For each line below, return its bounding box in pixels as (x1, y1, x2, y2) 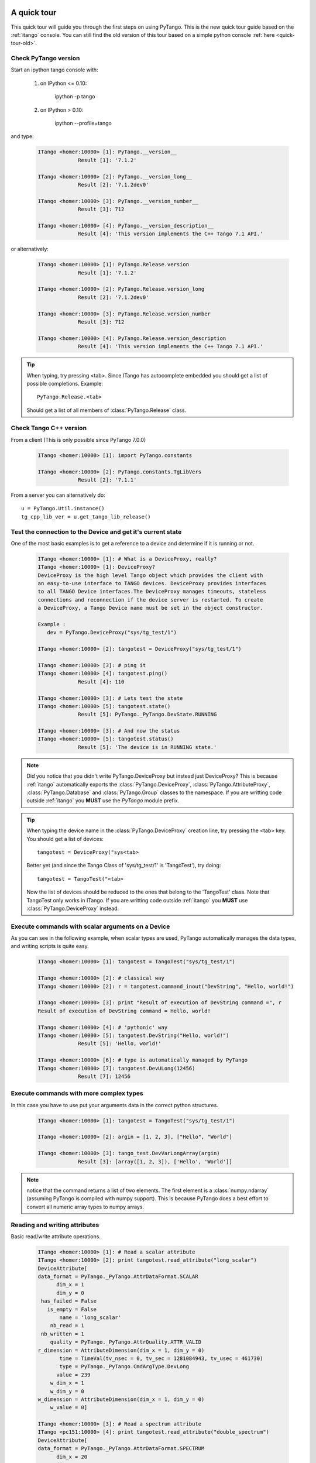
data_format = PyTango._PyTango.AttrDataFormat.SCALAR (37, 1273, 198, 1280)
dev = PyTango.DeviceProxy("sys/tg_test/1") (47, 629, 177, 636)
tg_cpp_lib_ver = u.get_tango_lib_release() (21, 513, 152, 520)
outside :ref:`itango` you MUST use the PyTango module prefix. (26, 797, 180, 804)
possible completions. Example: (26, 380, 104, 387)
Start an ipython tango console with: (11, 66, 99, 73)
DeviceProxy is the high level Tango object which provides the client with (37, 572, 263, 579)
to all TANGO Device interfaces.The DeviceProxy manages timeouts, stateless (37, 588, 266, 595)
